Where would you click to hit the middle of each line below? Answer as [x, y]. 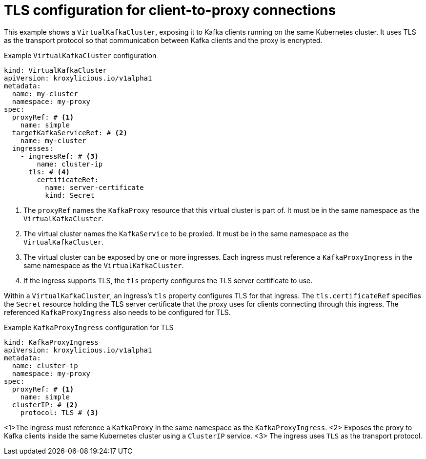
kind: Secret [70, 195]
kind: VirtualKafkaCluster [55, 70]
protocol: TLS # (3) [59, 412]
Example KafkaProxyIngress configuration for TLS [89, 327]
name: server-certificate [94, 187]
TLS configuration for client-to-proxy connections [170, 10]
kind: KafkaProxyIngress [51, 342]
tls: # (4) [49, 172]
